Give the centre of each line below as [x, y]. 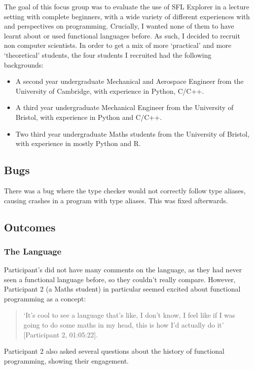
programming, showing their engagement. [66, 360]
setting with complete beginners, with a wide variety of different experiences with [127, 16]
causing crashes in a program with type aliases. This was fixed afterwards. [116, 200]
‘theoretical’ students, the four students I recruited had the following [108, 55]
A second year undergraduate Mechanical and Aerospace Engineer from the [129, 81]
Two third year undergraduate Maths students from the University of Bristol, [132, 133]
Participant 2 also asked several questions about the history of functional [114, 351]
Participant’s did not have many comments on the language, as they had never [123, 270]
